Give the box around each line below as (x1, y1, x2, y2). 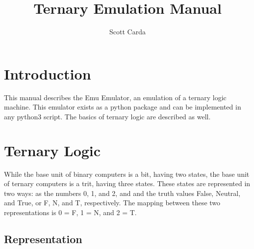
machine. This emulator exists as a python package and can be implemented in (4, 102, 241, 112)
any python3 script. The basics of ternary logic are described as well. (4, 111, 211, 121)
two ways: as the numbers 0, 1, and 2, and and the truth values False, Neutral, (4, 188, 241, 198)
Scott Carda (109, 27, 146, 37)
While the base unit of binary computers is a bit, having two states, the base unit (4, 168, 250, 179)
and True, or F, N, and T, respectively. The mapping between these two (4, 197, 221, 208)
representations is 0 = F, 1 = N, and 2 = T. (4, 207, 137, 217)
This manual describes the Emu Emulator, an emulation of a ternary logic (4, 92, 227, 102)
